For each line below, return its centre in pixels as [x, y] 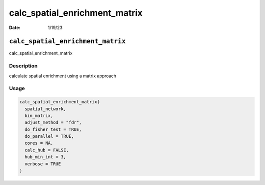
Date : [15, 28]
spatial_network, [45, 109]
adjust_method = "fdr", [53, 123]
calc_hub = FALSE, [47, 150]
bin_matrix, [39, 115]
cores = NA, [39, 143]
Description [23, 66]
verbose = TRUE [43, 164]
